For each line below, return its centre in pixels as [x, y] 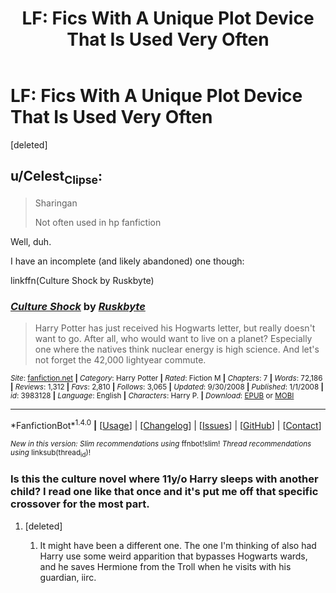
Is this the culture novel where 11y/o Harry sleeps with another [164, 479]
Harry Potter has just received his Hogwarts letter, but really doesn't [175, 328]
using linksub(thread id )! [50, 453]
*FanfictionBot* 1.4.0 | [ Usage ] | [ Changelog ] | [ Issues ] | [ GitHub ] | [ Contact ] [166, 424]
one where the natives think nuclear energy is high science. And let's [177, 349]
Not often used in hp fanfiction [98, 222]
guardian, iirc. [68, 577]
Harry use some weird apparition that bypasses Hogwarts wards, [173, 556]
